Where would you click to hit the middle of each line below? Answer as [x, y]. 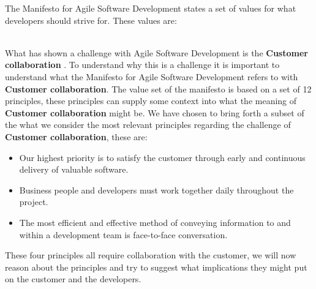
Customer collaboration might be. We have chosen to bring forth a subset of [155, 112]
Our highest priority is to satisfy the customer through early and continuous [162, 157]
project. [34, 202]
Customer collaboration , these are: [76, 136]
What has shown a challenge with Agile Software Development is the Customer [156, 52]
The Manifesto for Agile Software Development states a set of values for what [151, 8]
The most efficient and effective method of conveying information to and [155, 222]
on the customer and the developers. [73, 279]
